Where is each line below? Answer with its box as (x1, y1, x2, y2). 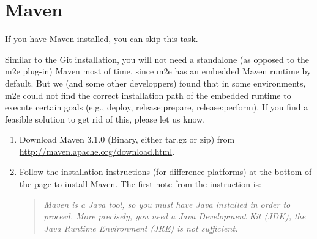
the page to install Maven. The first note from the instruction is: (19, 177, 261, 190)
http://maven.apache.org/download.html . (19, 144, 175, 157)
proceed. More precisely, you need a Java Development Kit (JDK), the (43, 210, 306, 223)
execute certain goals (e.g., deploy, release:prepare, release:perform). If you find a (5, 101, 308, 113)
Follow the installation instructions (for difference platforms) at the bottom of (19, 165, 312, 178)
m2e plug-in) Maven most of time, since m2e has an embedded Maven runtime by (5, 65, 311, 77)
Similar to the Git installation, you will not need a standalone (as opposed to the (5, 52, 310, 65)
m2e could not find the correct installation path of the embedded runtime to (5, 88, 291, 101)
